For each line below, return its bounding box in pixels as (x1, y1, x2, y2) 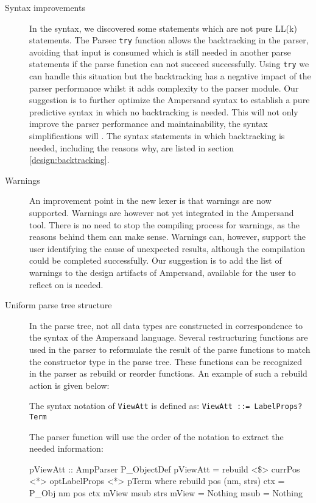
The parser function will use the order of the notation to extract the (29, 430, 284, 443)
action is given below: (29, 378, 110, 391)
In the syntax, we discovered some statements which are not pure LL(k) (29, 21, 297, 34)
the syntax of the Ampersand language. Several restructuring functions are (29, 331, 308, 344)
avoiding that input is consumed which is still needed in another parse (29, 45, 291, 58)
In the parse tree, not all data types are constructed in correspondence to (29, 319, 303, 331)
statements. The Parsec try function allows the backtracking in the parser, (29, 34, 309, 46)
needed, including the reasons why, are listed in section (29, 141, 234, 154)
